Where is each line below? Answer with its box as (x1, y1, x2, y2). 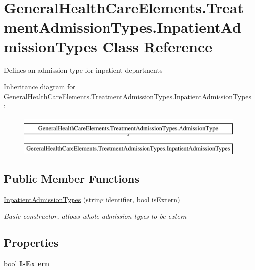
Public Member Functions (4, 171, 139, 186)
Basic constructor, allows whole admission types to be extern (4, 210, 187, 221)
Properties (4, 235, 59, 250)
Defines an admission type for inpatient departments (4, 65, 163, 75)
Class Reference (102, 36, 213, 56)
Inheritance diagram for (4, 81, 75, 92)
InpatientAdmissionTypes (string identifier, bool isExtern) (4, 194, 180, 204)
